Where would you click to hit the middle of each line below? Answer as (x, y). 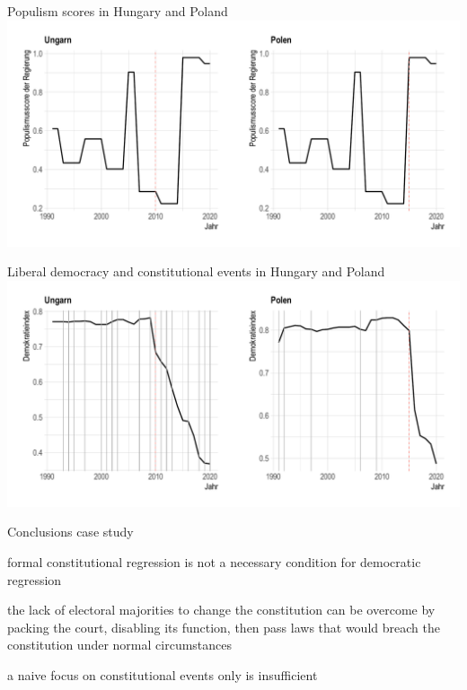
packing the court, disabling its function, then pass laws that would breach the (224, 627)
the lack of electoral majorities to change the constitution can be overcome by (221, 610)
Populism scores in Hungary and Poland (118, 11)
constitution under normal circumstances (120, 645)
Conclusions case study (70, 532)
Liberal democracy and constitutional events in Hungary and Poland (196, 271)
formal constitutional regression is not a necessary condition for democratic (214, 561)
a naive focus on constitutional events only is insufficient (163, 674)
